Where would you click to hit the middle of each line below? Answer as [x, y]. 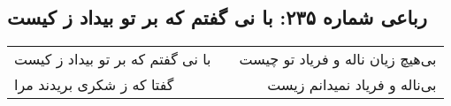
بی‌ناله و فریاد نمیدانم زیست [352, 85]
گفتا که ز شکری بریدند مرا [94, 85]
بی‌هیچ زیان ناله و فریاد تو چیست [338, 59]
